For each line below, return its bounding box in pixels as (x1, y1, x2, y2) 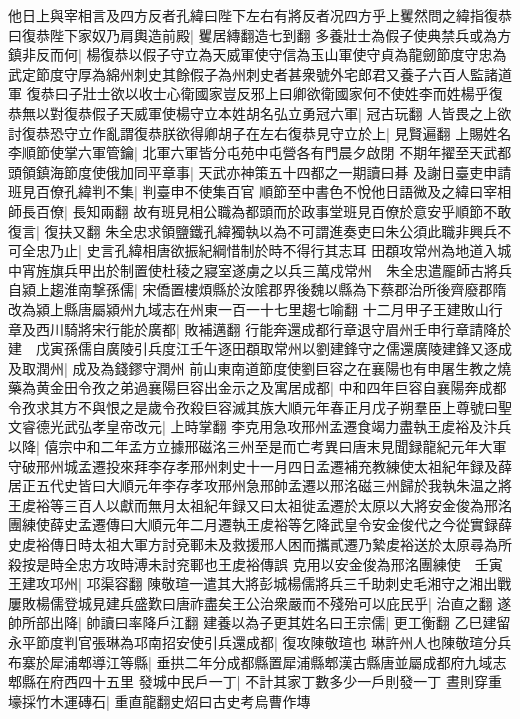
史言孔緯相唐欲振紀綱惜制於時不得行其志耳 (86, 240, 367, 261)
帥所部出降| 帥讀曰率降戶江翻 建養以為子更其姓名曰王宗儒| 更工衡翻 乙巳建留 (8, 612, 511, 633)
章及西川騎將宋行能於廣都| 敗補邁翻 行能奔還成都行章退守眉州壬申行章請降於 (8, 318, 512, 339)
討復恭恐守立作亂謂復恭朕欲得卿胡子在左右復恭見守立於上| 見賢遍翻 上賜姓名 (8, 122, 512, 143)
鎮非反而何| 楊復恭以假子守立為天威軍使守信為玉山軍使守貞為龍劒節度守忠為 (8, 44, 507, 65)
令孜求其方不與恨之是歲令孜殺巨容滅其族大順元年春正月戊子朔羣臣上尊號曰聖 (8, 396, 512, 417)
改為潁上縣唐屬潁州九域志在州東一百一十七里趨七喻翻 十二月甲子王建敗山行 (8, 298, 503, 319)
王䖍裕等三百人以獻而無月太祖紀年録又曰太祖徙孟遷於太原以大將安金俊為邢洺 (8, 494, 512, 515)
